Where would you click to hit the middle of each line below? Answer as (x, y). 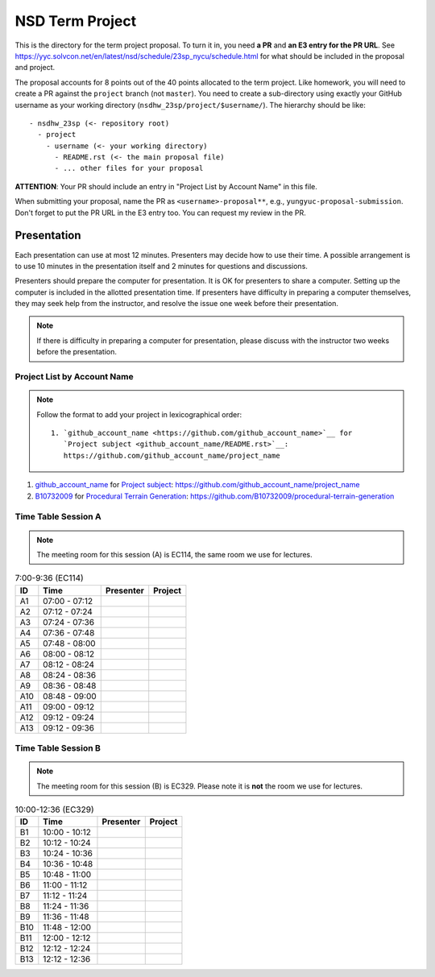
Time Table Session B (58, 748)
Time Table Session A (58, 517)
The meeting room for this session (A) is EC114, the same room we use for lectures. (175, 554)
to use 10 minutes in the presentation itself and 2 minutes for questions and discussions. (161, 266)
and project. (35, 68)
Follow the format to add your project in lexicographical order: (139, 414)
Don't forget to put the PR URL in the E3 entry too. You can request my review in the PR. (160, 213)
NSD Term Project (76, 21)
